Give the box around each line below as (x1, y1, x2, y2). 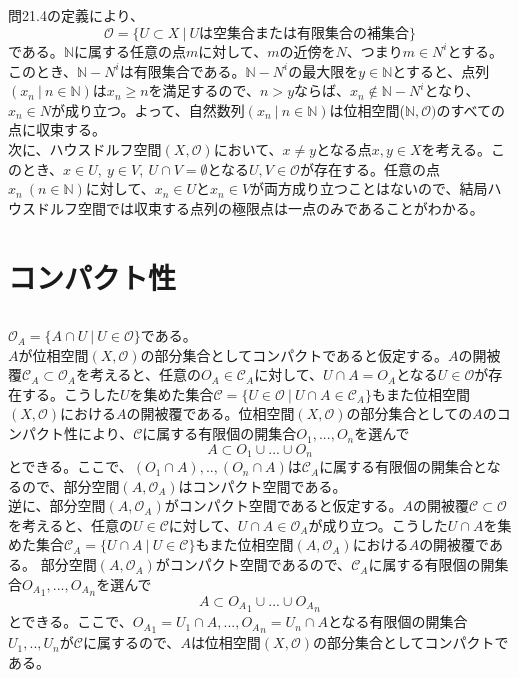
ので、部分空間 (21, 475, 120, 496)
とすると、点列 (392, 60, 490, 81)
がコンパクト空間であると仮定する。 (164, 495, 403, 516)
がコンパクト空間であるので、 (155, 554, 352, 575)
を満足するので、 (148, 80, 261, 101)
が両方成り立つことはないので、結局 (250, 178, 488, 199)
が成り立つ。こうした (308, 514, 448, 535)
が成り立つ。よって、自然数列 (51, 99, 245, 120)
